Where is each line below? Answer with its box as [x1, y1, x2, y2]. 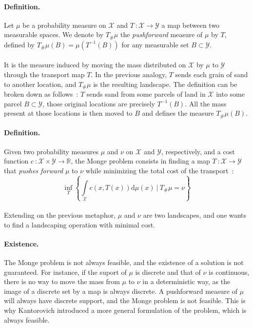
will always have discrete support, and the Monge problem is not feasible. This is [4, 295, 246, 306]
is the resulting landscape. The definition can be [93, 79, 237, 89]
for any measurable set [121, 39, 189, 49]
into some [216, 89, 245, 99]
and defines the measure [142, 108, 214, 118]
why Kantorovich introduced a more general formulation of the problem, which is [4, 305, 247, 315]
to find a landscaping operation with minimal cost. [4, 219, 156, 229]
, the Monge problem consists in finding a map [71, 156, 210, 166]
